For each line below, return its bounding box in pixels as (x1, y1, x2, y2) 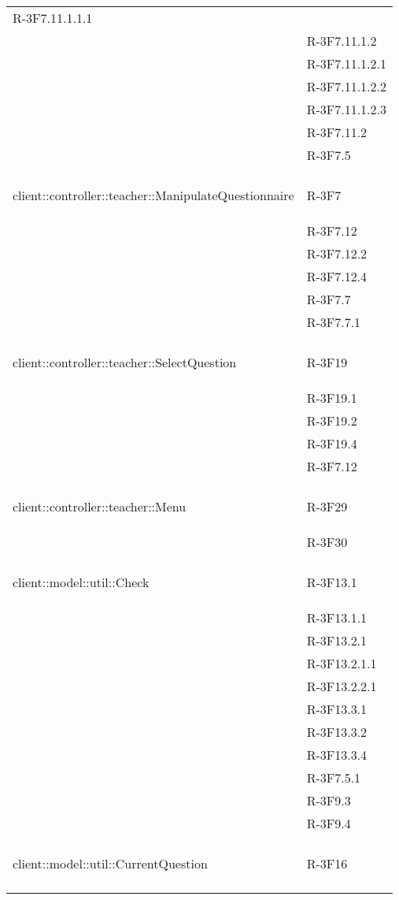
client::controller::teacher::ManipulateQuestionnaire (13, 186, 294, 204)
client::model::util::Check (13, 573, 150, 591)
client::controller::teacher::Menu (13, 497, 187, 515)
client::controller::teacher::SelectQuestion (13, 353, 237, 371)
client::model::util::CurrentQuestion (13, 854, 208, 872)
